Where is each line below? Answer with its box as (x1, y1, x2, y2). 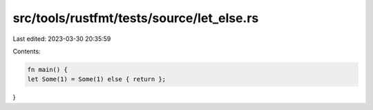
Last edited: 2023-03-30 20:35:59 (12, 35, 111, 43)
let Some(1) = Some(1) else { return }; (27, 75, 166, 83)
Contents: (12, 47, 41, 55)
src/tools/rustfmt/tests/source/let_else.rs (12, 10, 259, 26)
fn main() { (27, 66, 68, 73)
